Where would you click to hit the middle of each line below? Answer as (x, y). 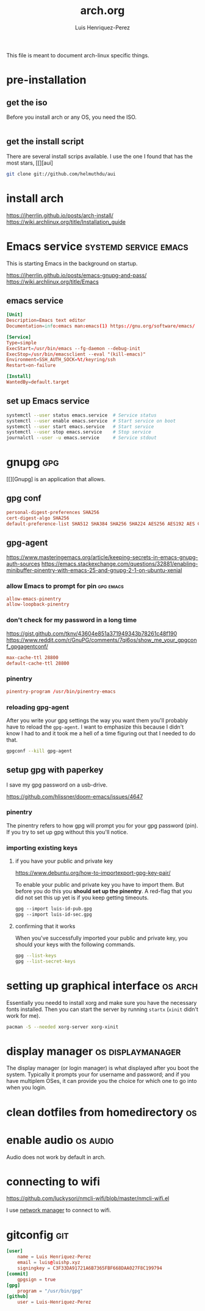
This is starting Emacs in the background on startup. (72, 263)
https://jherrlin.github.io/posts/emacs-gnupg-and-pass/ (77, 275)
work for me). (23, 1015)
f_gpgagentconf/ (27, 646)
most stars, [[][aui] (30, 163)
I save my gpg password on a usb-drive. (57, 785)
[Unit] (15, 315)
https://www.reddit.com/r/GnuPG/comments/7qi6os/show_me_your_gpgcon (102, 640)
